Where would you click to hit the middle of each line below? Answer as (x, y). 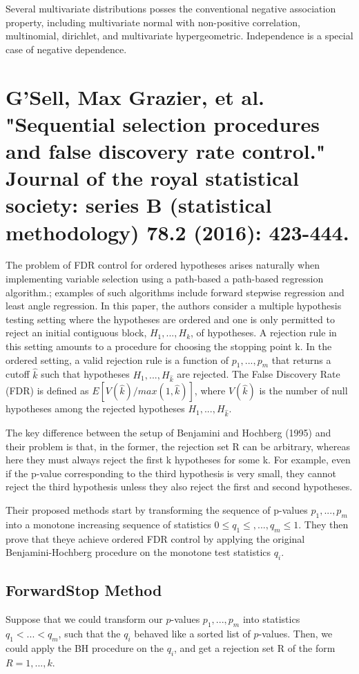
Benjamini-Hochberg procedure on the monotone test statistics (138, 552)
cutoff (18, 374)
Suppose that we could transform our (84, 619)
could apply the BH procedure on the (85, 647)
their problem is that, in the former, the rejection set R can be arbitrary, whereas (178, 446)
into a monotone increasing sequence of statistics (108, 524)
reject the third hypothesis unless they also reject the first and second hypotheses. (179, 487)
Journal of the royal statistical (152, 178)
